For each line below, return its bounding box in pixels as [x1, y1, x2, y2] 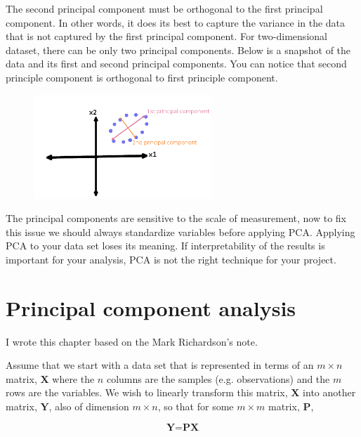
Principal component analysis [6, 293, 296, 322]
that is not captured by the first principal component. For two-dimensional [6, 29, 327, 44]
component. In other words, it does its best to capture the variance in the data [6, 15, 346, 30]
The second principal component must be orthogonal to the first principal [6, 1, 323, 15]
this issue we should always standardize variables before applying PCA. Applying [6, 224, 355, 239]
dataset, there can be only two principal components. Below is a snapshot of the [6, 42, 351, 57]
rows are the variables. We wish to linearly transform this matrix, [6, 385, 288, 400]
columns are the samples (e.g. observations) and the [106, 371, 330, 386]
